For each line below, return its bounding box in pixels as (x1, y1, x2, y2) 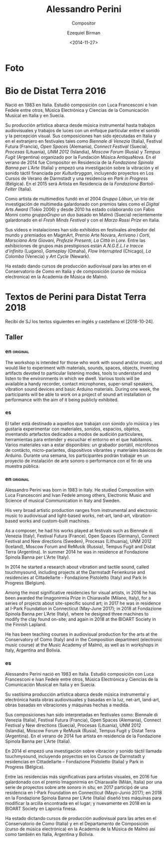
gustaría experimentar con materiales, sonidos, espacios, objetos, (5, 426, 141, 432)
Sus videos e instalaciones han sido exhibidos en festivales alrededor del (5, 226, 156, 232)
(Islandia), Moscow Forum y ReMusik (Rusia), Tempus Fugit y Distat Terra (5, 728, 156, 734)
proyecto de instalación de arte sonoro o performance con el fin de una (5, 457, 152, 464)
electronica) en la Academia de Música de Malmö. (5, 273, 108, 279)
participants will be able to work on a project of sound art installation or (5, 391, 152, 397)
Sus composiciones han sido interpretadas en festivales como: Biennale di (5, 712, 158, 718)
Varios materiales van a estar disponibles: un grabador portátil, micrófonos (5, 442, 159, 448)
